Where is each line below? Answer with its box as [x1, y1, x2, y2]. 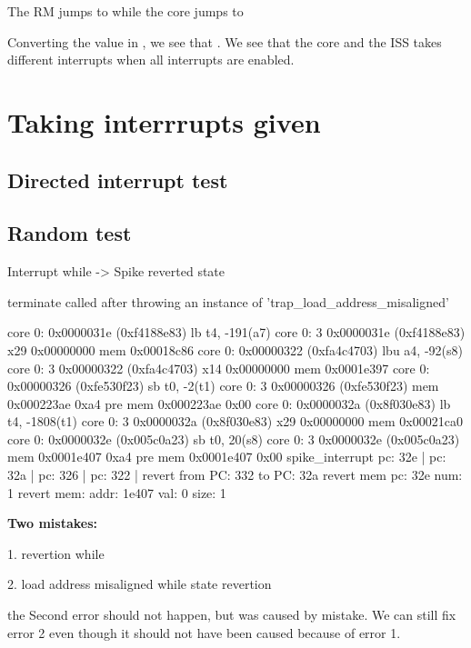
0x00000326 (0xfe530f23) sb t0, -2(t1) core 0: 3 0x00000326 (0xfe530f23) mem [7, 376, 439, 395]
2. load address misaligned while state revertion [7, 574, 272, 593]
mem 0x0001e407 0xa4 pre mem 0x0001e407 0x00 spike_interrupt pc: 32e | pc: [7, 447, 446, 466]
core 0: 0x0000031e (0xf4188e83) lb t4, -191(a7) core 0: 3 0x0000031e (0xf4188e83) [7, 323, 466, 342]
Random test [7, 219, 132, 247]
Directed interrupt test [7, 165, 228, 194]
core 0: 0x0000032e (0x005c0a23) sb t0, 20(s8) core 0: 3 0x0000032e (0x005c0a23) [7, 429, 460, 448]
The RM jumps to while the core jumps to [7, 2, 244, 20]
